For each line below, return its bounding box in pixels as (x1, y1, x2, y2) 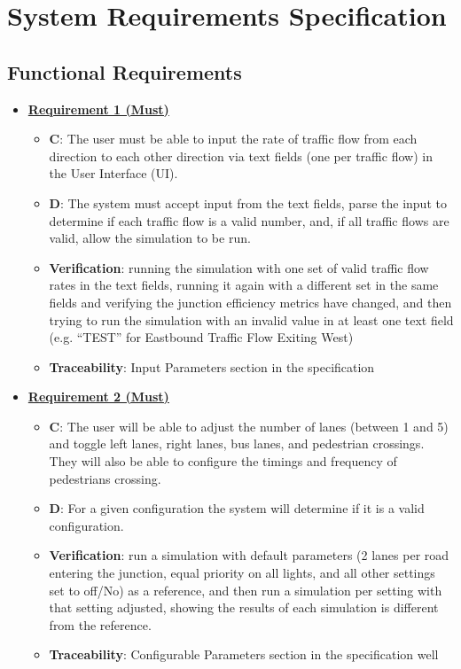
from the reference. (49, 615, 152, 634)
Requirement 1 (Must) (27, 99, 169, 118)
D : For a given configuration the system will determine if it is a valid (49, 499, 425, 517)
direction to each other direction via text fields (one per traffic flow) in (49, 146, 433, 165)
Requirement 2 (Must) (27, 387, 169, 406)
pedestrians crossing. (49, 469, 161, 487)
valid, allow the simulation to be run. (49, 229, 251, 247)
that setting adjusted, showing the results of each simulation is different (49, 598, 439, 617)
